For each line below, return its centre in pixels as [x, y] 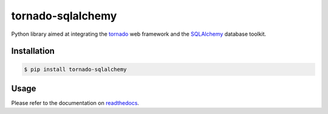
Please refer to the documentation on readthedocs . [75, 103]
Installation [33, 51]
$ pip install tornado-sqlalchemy [75, 69]
